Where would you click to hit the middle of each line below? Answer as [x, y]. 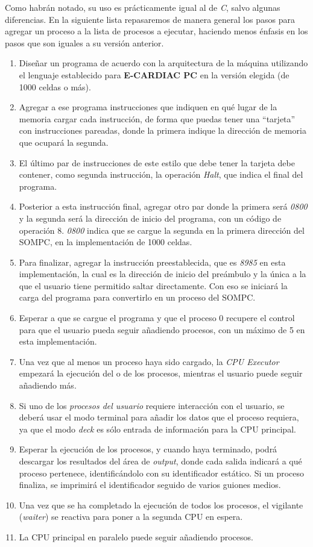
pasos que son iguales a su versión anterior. [84, 42]
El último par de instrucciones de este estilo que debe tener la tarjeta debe [157, 162]
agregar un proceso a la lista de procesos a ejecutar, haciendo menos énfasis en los [156, 31]
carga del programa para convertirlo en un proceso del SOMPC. [137, 297]
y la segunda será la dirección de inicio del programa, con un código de [150, 218]
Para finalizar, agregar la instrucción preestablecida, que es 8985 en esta [152, 262]
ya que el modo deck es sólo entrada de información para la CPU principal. [157, 429]
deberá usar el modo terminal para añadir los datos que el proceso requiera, [159, 417]
